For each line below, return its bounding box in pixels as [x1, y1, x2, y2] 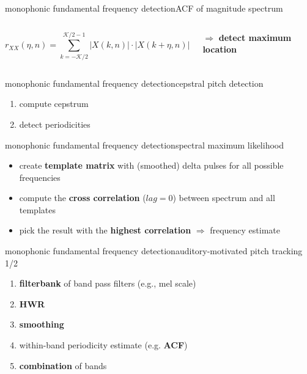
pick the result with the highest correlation [19, 224, 191, 237]
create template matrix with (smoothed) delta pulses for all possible [19, 159, 284, 172]
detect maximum [218, 31, 292, 43]
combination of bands [19, 359, 107, 372]
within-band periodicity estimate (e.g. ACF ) [19, 339, 188, 351]
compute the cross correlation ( [19, 191, 146, 204]
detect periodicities [19, 117, 91, 130]
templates [19, 203, 56, 216]
